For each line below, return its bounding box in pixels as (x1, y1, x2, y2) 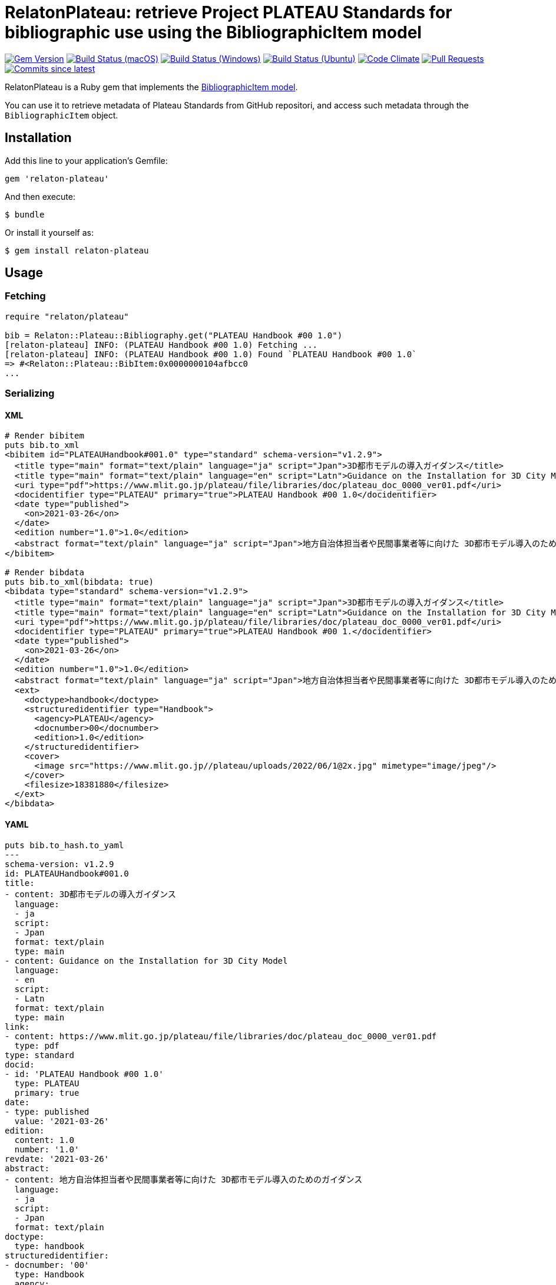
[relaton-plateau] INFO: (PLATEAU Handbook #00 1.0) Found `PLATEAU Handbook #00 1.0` (5, 349, 417, 359)
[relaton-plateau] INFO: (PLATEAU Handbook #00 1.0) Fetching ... (5, 340, 318, 350)
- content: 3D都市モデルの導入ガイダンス (5, 889, 176, 899)
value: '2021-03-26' (14, 1116, 110, 1126)
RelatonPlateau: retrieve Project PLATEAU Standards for (5, 2, 452, 22)
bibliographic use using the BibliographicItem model (5, 22, 422, 42)
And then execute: (5, 191, 75, 202)
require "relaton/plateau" (5, 311, 129, 321)
